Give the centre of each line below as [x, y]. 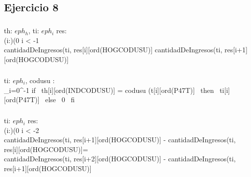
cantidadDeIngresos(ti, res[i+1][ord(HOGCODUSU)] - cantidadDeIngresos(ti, [120, 140]
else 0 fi [60, 100]
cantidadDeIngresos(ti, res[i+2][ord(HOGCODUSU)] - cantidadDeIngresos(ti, [120, 159]
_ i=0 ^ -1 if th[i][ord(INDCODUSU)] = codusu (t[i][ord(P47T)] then [109, 90]
